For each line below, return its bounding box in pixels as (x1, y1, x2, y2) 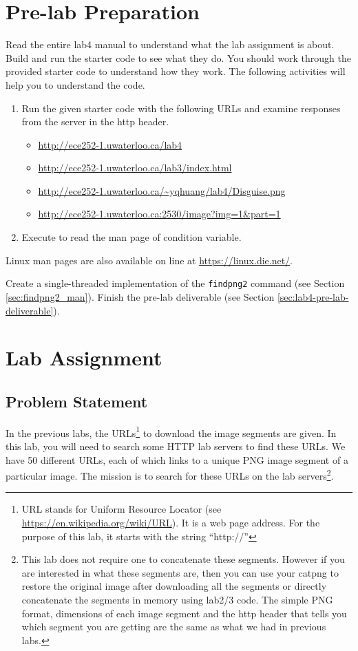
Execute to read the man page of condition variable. (21, 230, 242, 244)
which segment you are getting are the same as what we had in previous (21, 619, 326, 634)
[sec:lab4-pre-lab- (277, 289, 349, 303)
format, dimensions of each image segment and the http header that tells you (21, 606, 347, 620)
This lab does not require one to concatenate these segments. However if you (21, 552, 345, 566)
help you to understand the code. (6, 77, 145, 92)
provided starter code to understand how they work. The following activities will (6, 64, 346, 78)
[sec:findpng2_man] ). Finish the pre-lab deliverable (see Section (6, 289, 275, 303)
